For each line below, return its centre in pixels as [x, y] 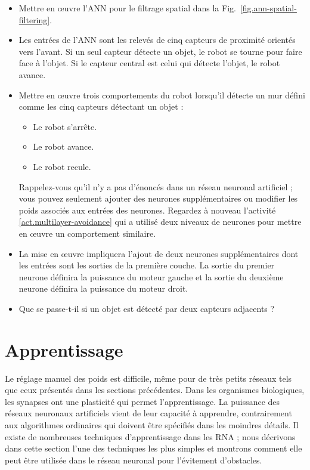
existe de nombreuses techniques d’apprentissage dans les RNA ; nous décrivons [150, 436]
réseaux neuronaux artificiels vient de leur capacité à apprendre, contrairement [148, 413]
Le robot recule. [62, 166]
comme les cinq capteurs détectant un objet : [101, 106]
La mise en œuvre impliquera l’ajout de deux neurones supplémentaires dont [159, 253]
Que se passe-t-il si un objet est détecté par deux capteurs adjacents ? [147, 308]
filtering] [34, 19]
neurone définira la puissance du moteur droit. [103, 288]
